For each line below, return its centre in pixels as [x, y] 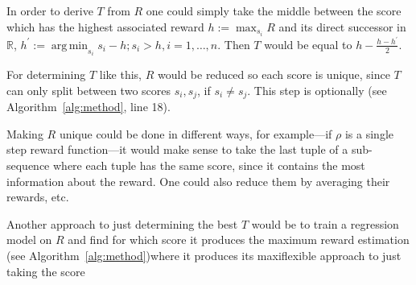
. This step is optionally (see [317, 90]
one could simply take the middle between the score [274, 10]
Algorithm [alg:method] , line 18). [89, 107]
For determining [46, 74]
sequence [28, 165]
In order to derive [50, 10]
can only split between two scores [89, 90]
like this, [121, 74]
